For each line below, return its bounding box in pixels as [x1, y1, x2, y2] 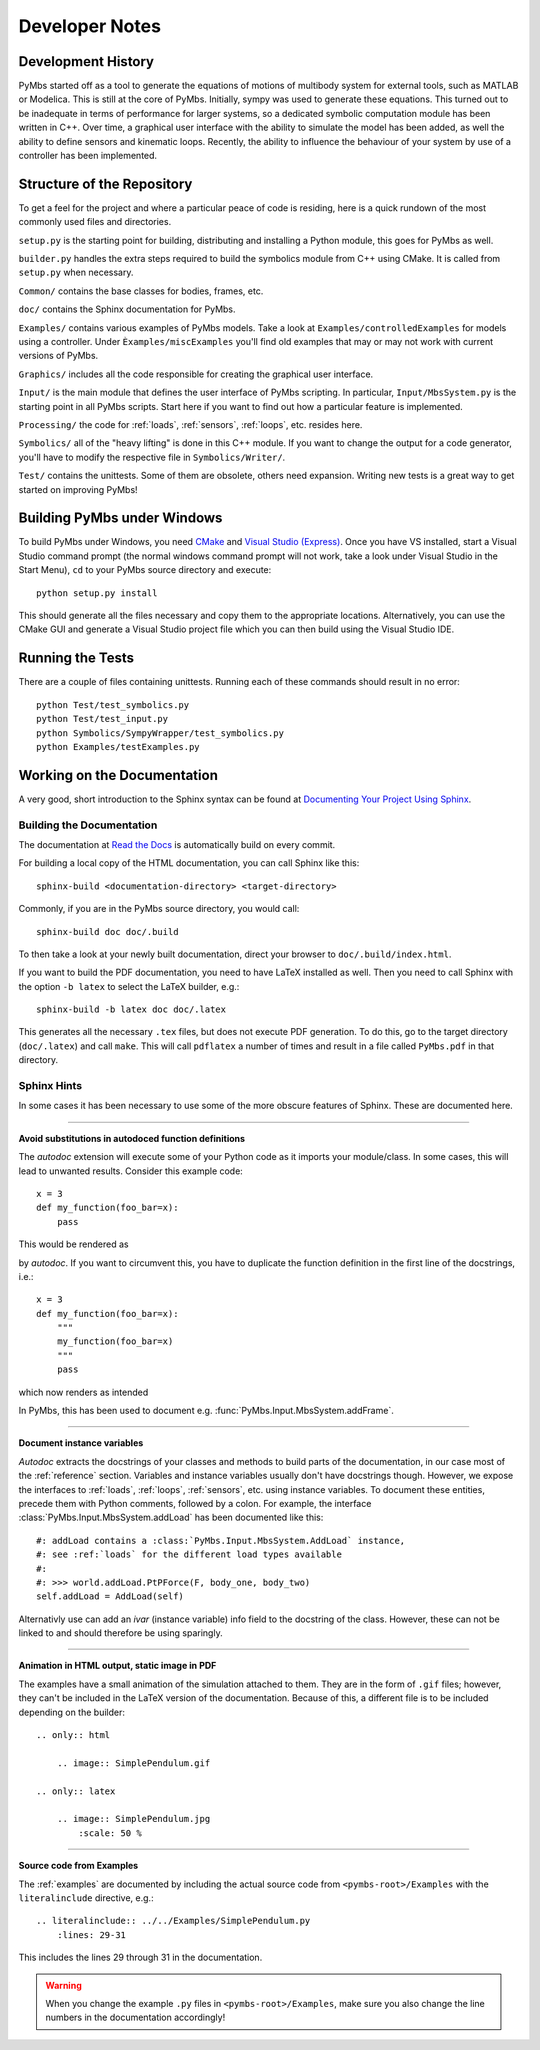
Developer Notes [18, 15, 162, 37]
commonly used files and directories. [18, 216, 172, 228]
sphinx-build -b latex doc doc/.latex [36, 1004, 227, 1015]
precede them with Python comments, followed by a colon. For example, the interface [18, 1497, 372, 1509]
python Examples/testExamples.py [36, 741, 200, 752]
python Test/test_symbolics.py [36, 699, 190, 710]
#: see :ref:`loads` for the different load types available [36, 1549, 342, 1560]
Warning [45, 1979, 82, 1991]
